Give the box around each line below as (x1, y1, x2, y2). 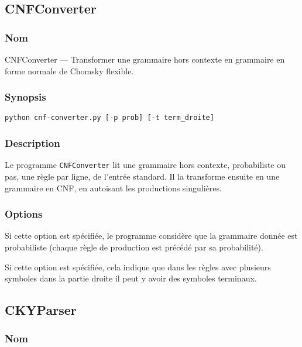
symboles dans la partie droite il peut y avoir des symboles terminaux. (5, 272, 257, 284)
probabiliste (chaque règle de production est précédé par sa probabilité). (5, 241, 263, 253)
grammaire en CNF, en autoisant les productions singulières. (5, 181, 222, 194)
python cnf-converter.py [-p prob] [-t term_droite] (5, 114, 214, 122)
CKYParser (5, 301, 77, 319)
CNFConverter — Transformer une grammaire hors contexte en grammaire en (5, 53, 285, 65)
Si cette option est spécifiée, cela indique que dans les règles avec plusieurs (5, 260, 271, 273)
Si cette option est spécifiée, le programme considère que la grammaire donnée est (5, 229, 298, 242)
